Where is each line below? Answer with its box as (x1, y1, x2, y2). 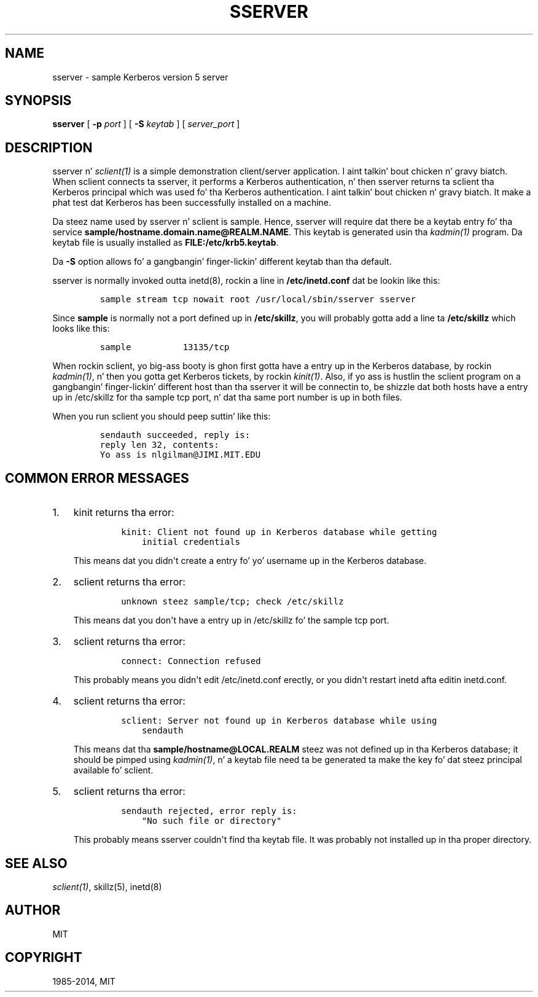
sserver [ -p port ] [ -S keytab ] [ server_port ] (52, 119, 240, 130)
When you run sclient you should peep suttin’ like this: (52, 411, 271, 422)
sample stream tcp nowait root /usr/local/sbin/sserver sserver (99, 294, 416, 305)
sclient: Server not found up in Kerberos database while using (121, 716, 437, 726)
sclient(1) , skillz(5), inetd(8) (52, 881, 162, 892)
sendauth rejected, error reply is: (121, 806, 297, 816)
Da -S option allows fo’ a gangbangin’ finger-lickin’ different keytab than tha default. (52, 256, 392, 267)
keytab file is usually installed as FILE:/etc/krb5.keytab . (52, 237, 279, 248)
